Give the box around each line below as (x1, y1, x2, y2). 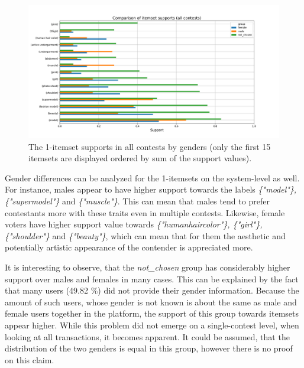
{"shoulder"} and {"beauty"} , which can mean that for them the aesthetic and (5, 229, 286, 242)
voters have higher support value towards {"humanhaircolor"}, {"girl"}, (5, 218, 263, 230)
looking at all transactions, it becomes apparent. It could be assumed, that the (5, 330, 290, 343)
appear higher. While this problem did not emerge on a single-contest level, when (5, 318, 299, 331)
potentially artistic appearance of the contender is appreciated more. (5, 241, 253, 253)
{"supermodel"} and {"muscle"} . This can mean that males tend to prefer (5, 195, 270, 207)
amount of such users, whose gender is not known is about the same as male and (5, 295, 297, 308)
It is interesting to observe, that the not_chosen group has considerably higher (5, 261, 290, 273)
